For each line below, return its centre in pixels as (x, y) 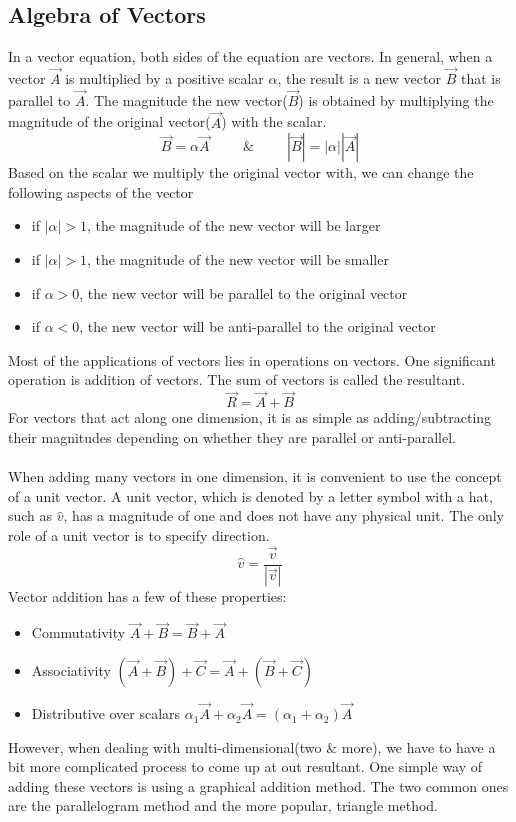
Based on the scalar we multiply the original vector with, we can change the (241, 172)
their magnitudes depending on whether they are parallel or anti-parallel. (232, 436)
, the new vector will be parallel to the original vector (243, 292)
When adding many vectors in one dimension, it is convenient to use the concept (255, 475)
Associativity (71, 669)
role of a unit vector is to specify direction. (139, 534)
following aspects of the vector (101, 191)
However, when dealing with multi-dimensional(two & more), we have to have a (252, 746)
